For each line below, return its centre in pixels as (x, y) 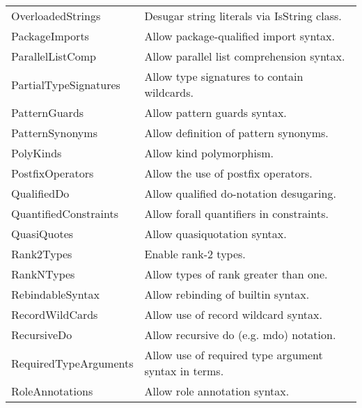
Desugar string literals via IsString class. (243, 16)
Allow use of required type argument (234, 355)
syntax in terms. (184, 371)
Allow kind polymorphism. (209, 153)
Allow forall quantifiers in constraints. (236, 213)
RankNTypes (43, 274)
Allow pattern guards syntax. (215, 112)
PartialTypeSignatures (66, 84)
